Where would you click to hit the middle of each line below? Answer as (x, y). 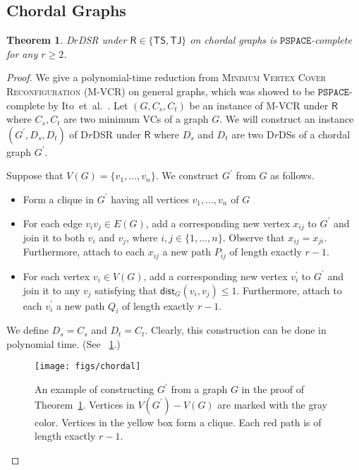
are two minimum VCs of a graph (136, 119)
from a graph (199, 389)
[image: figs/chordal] (88, 367)
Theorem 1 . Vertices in (85, 404)
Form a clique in (58, 199)
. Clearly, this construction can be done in (236, 330)
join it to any (51, 290)
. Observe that (254, 237)
